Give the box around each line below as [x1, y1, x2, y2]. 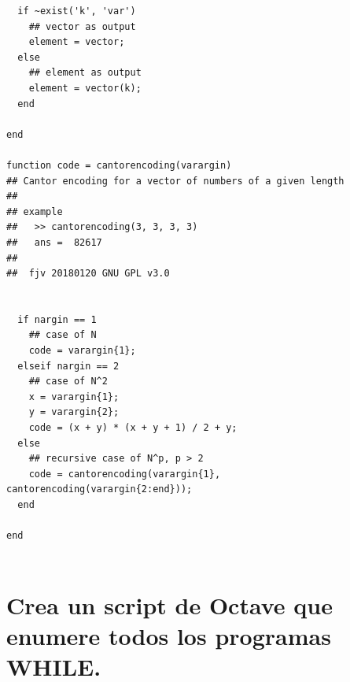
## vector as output [28, 20, 136, 32]
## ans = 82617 [6, 236, 102, 248]
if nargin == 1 [17, 313, 97, 325]
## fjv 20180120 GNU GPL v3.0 [6, 268, 170, 280]
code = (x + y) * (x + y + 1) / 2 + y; [28, 422, 238, 434]
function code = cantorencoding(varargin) [6, 159, 232, 171]
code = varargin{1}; [28, 345, 136, 357]
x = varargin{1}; [28, 391, 120, 402]
